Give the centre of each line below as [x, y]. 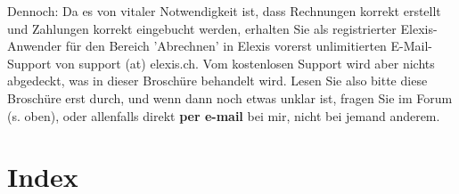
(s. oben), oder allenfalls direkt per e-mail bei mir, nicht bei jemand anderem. [224, 115]
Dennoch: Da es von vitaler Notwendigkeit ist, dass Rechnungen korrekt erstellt [224, 11]
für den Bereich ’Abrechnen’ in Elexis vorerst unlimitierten [226, 46]
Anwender [35, 46]
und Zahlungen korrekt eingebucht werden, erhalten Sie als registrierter [202, 28]
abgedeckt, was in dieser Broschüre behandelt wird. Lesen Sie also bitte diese [217, 81]
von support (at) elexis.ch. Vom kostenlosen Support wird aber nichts [245, 63]
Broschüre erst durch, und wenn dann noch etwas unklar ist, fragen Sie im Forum [230, 97]
